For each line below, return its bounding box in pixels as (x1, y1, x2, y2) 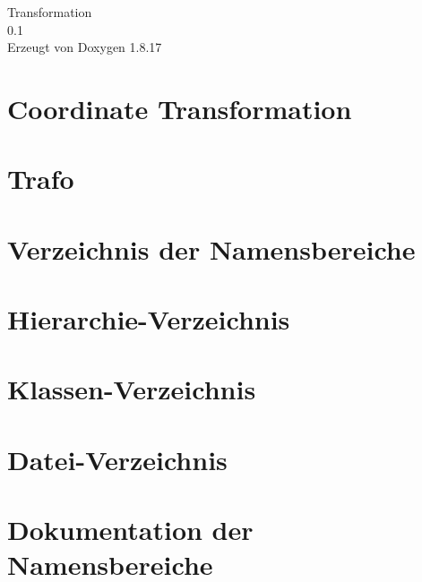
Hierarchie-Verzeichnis (7, 301, 290, 338)
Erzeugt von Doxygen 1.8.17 (7, 38, 162, 56)
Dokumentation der (7, 511, 254, 548)
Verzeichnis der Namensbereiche (7, 230, 416, 267)
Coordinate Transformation (7, 90, 352, 126)
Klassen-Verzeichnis (7, 371, 256, 407)
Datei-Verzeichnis (7, 441, 228, 477)
